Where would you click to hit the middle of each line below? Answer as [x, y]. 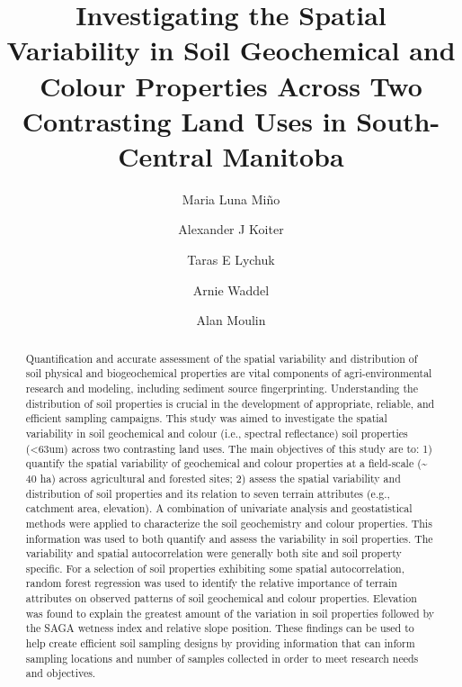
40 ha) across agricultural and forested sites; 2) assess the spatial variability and [213, 478]
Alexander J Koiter [231, 229]
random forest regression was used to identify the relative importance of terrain [211, 583]
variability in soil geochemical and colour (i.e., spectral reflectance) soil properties [217, 433]
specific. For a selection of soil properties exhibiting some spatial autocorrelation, [215, 568]
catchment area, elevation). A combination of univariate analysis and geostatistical [219, 508]
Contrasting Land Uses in [184, 120]
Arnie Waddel [231, 289]
